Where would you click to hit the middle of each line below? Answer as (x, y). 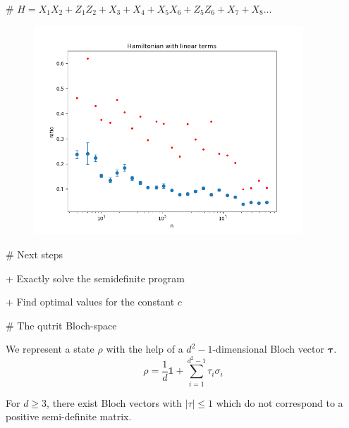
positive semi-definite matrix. (69, 416)
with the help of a (145, 349)
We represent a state (50, 349)
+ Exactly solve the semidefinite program (95, 278)
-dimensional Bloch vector (269, 349)
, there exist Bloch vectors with (114, 402)
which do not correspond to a (280, 402)
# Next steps (35, 254)
